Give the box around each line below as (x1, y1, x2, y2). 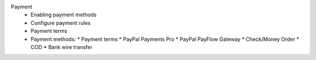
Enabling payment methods (30, 12, 97, 18)
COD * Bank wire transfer (30, 43, 93, 50)
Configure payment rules (30, 19, 91, 26)
